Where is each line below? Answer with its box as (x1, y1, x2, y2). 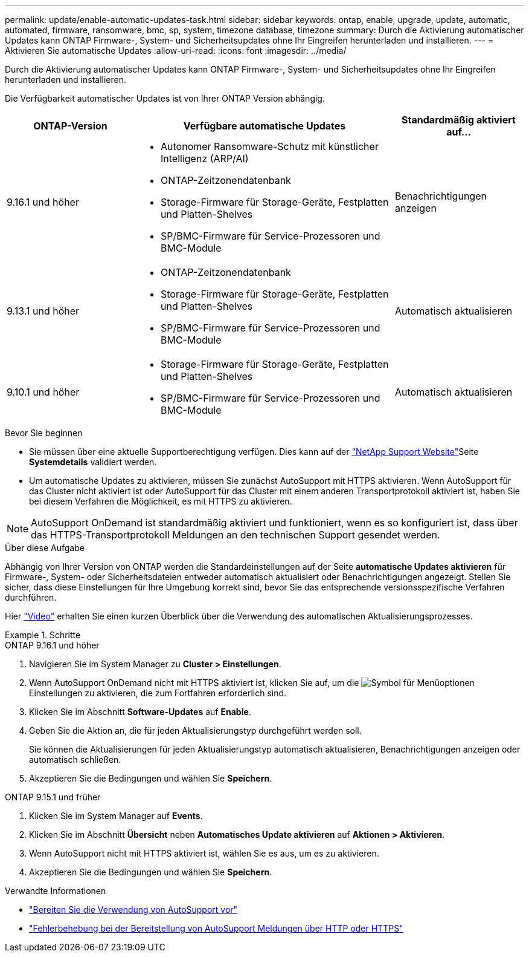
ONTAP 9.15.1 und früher (5, 792, 101, 802)
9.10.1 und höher (7, 386, 80, 398)
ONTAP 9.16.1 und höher (5, 640, 100, 650)
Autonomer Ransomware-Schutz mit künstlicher (161, 140, 379, 152)
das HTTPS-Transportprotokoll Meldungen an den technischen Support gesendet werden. (31, 529, 440, 541)
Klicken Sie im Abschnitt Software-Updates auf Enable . (29, 707, 251, 717)
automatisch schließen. (29, 754, 121, 765)
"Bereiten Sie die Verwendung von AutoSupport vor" (29, 904, 238, 915)
